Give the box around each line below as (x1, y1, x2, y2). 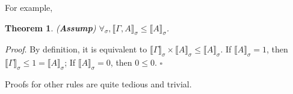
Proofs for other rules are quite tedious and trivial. (5, 77, 192, 90)
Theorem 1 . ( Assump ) (5, 21, 96, 34)
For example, (5, 1, 53, 13)
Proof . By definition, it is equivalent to (5, 43, 147, 55)
